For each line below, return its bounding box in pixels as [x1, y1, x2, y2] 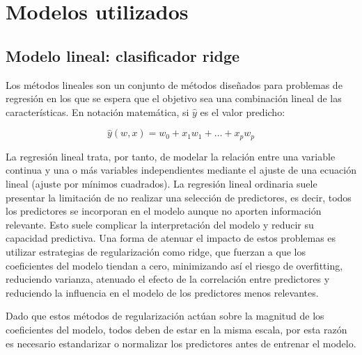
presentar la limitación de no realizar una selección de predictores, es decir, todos [6, 190, 352, 204]
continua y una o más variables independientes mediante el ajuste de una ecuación [6, 163, 356, 177]
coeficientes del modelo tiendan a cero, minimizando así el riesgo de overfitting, [6, 258, 343, 272]
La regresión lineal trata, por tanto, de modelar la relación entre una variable [6, 149, 336, 163]
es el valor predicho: [200, 104, 285, 119]
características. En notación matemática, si [6, 104, 189, 119]
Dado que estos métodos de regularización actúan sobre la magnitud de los [6, 308, 324, 323]
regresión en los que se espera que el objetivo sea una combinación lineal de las [6, 91, 342, 106]
